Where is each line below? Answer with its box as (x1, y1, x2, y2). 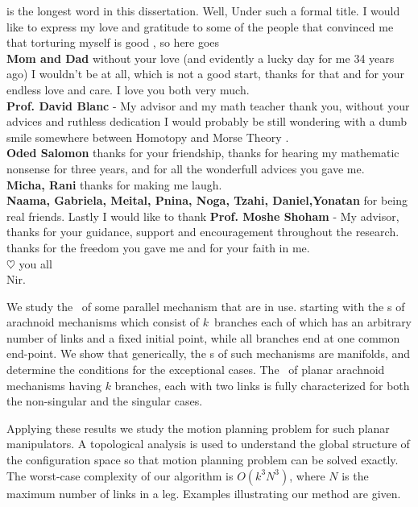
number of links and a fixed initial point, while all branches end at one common (6, 329, 400, 346)
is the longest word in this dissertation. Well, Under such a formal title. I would (6, 2, 400, 19)
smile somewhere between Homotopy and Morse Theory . (6, 128, 289, 145)
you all (19, 255, 52, 272)
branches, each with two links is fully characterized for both (114, 376, 410, 393)
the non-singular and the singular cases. (6, 393, 203, 409)
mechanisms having (6, 376, 101, 393)
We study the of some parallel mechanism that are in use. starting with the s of (6, 297, 405, 314)
